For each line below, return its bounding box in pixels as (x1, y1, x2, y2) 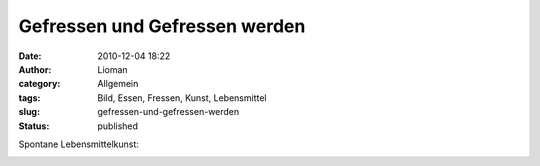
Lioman (97, 63, 129, 75)
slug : (18, 106, 40, 118)
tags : (18, 91, 41, 104)
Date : (18, 50, 42, 62)
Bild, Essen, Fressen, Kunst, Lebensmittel (97, 91, 267, 104)
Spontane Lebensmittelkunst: (18, 138, 140, 150)
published (97, 120, 139, 132)
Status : (18, 120, 50, 132)
